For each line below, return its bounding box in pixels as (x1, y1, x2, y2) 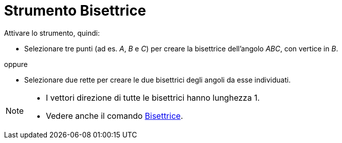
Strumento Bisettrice (4, 2, 146, 19)
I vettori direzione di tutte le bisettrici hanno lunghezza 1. (46, 92, 260, 103)
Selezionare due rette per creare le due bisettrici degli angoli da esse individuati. (24, 75, 291, 84)
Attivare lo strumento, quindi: (4, 28, 100, 37)
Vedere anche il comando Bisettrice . (46, 110, 183, 121)
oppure (4, 59, 28, 68)
